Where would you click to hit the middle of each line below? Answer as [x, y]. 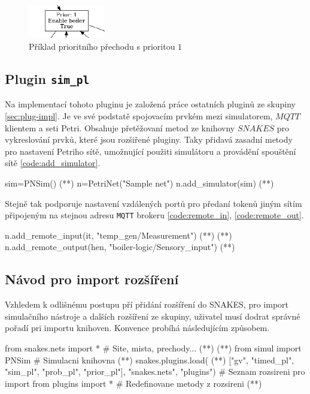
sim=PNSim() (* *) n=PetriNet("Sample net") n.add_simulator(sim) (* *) [139, 183]
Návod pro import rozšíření [92, 279]
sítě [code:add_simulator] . [53, 163]
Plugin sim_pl [47, 79]
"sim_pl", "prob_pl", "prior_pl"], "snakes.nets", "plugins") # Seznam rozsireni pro [155, 372]
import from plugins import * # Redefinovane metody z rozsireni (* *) [133, 383]
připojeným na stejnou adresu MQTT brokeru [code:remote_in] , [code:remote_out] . [154, 215]
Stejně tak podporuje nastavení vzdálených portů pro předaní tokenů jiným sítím [154, 203]
